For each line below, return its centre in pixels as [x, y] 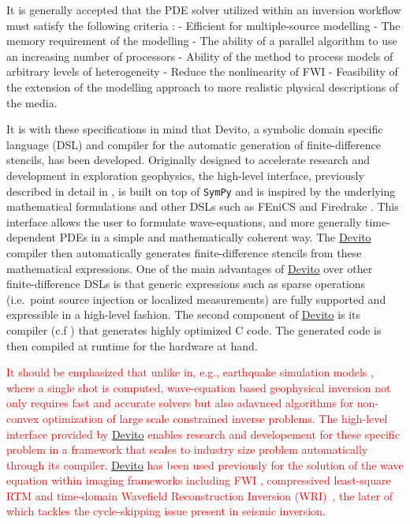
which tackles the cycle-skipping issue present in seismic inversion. [166, 511]
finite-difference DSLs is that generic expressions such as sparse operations [186, 284]
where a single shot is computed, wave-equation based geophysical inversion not [199, 387]
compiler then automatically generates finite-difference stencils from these [184, 252]
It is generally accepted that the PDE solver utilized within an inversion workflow [204, 9]
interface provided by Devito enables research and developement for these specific [203, 434]
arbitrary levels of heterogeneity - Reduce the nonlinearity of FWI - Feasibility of [202, 71]
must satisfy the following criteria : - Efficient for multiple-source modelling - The [203, 25]
